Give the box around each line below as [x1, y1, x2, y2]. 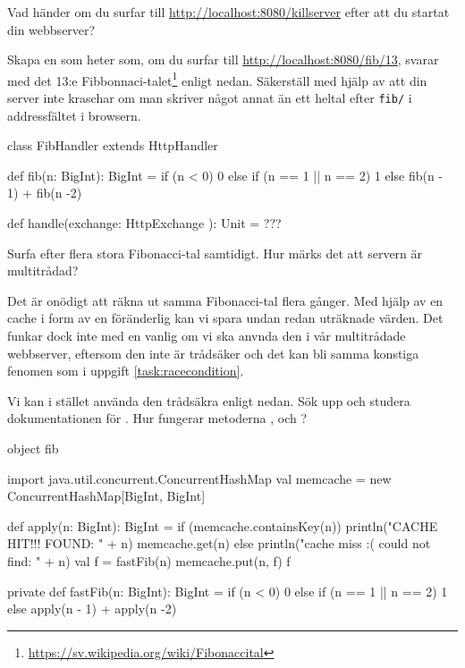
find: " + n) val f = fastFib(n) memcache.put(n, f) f [7, 551, 291, 570]
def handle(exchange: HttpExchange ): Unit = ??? [7, 214, 282, 233]
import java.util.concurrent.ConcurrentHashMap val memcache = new [7, 469, 392, 487]
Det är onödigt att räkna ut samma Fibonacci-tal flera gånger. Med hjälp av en [7, 291, 444, 309]
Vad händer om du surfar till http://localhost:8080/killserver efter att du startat [7, 3, 450, 21]
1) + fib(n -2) [7, 183, 82, 202]
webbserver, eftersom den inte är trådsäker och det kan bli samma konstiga [7, 343, 419, 362]
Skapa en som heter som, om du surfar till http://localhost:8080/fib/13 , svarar [7, 50, 439, 69]
